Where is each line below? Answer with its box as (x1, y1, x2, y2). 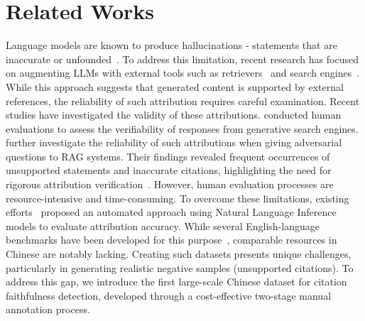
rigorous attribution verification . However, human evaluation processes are (6, 177, 334, 192)
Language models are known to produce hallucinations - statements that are (6, 38, 337, 53)
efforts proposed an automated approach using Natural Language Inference (6, 205, 337, 219)
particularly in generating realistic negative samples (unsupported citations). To (6, 260, 354, 275)
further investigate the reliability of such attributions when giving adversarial (6, 135, 342, 150)
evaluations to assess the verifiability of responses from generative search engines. (6, 121, 359, 136)
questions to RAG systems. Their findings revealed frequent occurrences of (6, 148, 330, 163)
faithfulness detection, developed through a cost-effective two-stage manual (6, 288, 332, 303)
